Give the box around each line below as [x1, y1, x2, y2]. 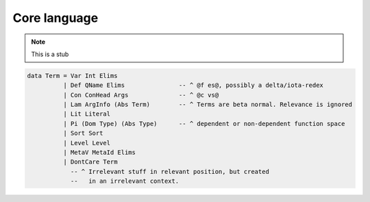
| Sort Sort [62, 129, 103, 137]
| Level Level [62, 139, 111, 147]
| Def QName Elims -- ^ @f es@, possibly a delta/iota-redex [62, 81, 323, 89]
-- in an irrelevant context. [70, 177, 180, 185]
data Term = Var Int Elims [27, 72, 118, 79]
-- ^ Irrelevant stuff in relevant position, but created [70, 168, 270, 175]
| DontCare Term [62, 158, 118, 166]
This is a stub [31, 50, 69, 58]
